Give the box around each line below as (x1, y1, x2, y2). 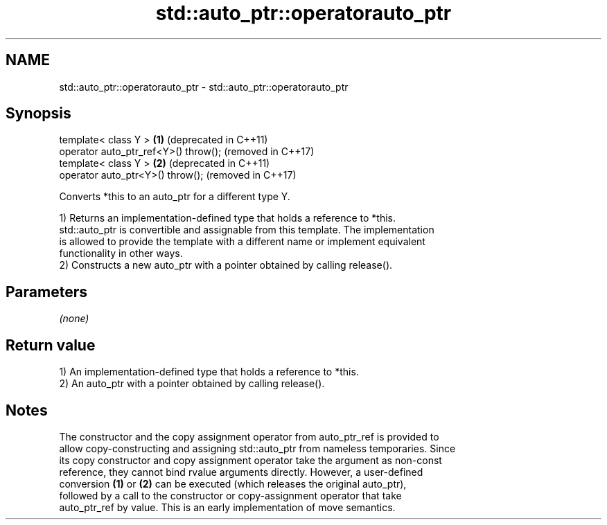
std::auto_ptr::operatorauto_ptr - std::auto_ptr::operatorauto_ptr (59, 80, 349, 93)
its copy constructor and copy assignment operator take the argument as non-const (59, 454, 442, 466)
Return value (6, 336, 96, 354)
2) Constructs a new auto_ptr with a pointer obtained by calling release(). (59, 259, 393, 272)
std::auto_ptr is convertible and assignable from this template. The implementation (59, 224, 434, 236)
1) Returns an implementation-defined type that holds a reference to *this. (59, 212, 396, 224)
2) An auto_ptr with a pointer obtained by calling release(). (59, 377, 325, 390)
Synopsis (6, 105, 71, 123)
